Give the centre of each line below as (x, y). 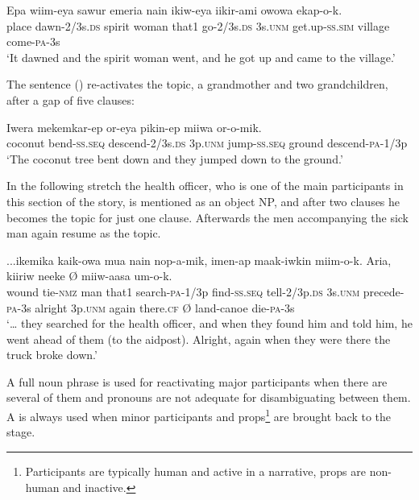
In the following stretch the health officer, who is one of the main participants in (205, 186)
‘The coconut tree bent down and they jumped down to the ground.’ (175, 158)
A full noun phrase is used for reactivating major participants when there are (197, 381)
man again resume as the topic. (84, 233)
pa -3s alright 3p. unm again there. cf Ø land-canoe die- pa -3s (151, 307)
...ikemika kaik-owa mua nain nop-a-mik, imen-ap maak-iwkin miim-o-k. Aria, (199, 260)
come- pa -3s (33, 41)
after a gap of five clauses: (71, 99)
